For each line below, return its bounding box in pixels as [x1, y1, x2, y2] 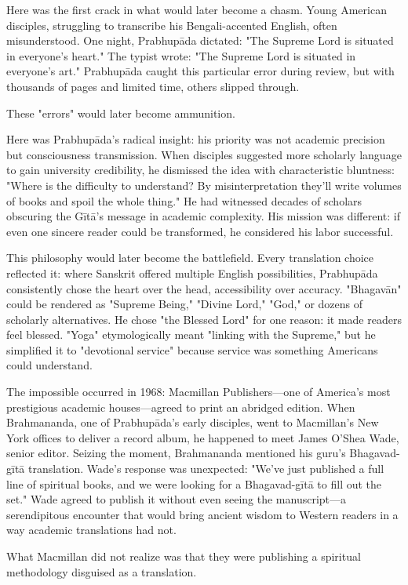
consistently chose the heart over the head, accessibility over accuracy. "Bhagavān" [6, 280, 402, 296]
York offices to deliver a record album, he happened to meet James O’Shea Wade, [6, 429, 399, 445]
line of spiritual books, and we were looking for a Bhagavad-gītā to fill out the [6, 475, 382, 492]
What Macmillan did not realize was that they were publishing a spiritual [6, 548, 361, 564]
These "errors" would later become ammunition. [6, 104, 235, 121]
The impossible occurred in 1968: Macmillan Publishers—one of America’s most [6, 383, 391, 400]
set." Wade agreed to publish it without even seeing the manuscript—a [6, 491, 347, 507]
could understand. [6, 357, 93, 373]
